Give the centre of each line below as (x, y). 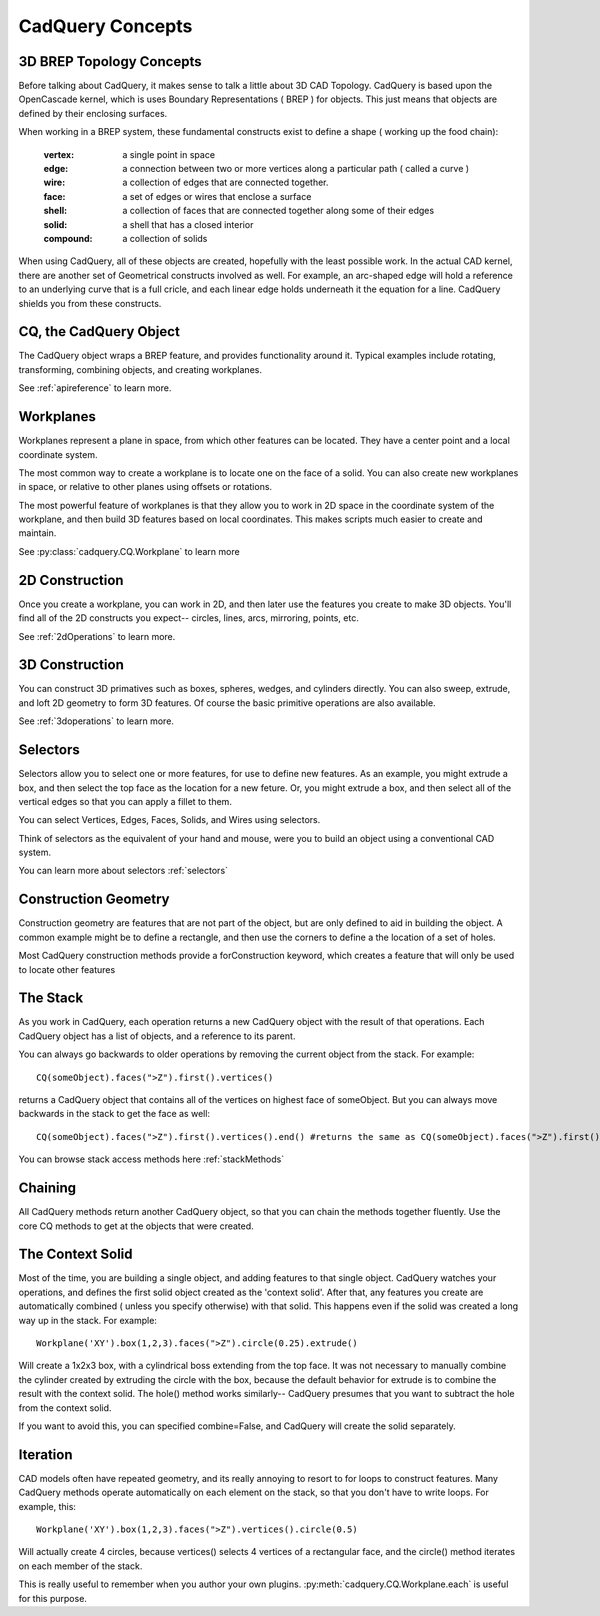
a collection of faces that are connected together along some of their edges (278, 211)
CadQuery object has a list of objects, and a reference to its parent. (157, 1036)
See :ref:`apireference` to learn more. (95, 388)
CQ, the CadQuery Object (99, 331)
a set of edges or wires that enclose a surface (217, 196)
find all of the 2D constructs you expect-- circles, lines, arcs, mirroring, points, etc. (188, 618)
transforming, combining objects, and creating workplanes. (140, 369)
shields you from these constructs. (90, 303)
